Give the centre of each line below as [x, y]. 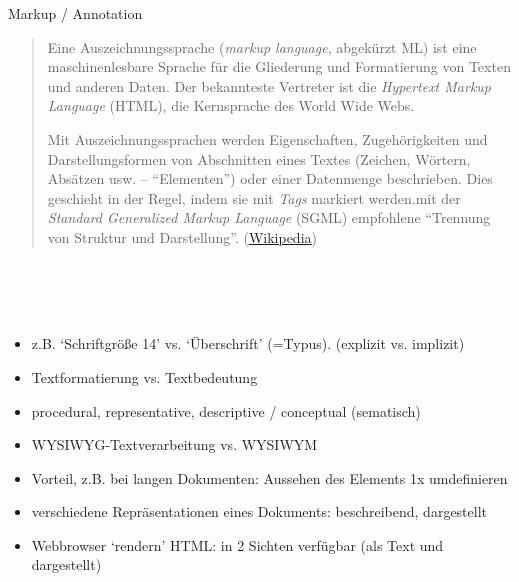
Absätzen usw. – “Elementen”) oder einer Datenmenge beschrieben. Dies [270, 178]
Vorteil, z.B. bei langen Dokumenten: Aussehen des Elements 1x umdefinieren [269, 477]
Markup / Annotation [75, 13]
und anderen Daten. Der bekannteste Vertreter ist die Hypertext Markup [269, 85]
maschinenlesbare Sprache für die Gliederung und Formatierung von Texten [279, 66]
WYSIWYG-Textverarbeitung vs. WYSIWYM [174, 444]
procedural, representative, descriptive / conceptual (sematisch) [226, 410]
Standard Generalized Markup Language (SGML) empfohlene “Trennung [269, 217]
